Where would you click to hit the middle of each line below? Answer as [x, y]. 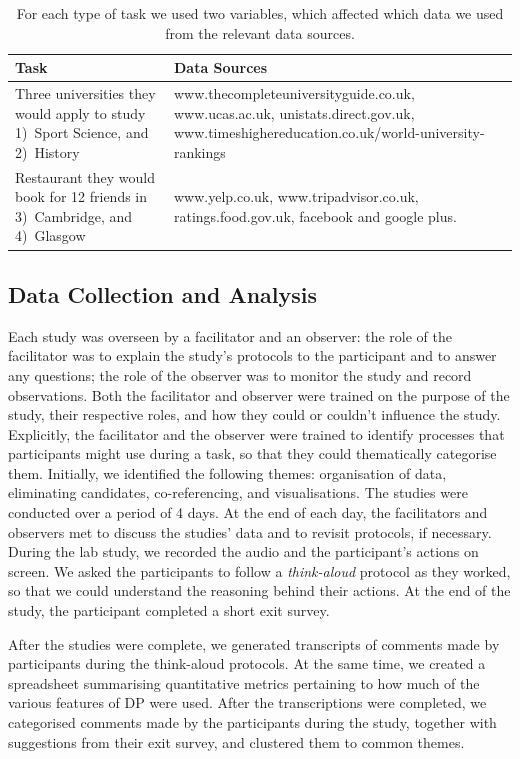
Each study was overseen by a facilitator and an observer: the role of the [230, 335]
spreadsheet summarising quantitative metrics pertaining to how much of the [244, 682]
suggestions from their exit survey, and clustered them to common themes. [236, 741]
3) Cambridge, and [74, 215]
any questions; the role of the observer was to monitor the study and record [240, 374]
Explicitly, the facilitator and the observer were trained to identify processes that [256, 433]
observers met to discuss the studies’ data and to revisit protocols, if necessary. [250, 531]
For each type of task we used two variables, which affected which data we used [260, 13]
